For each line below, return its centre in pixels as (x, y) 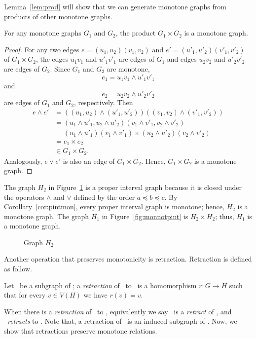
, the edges (52, 59)
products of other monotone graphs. (58, 16)
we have (95, 295)
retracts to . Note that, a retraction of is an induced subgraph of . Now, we (122, 321)
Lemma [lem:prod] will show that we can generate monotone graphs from (115, 6)
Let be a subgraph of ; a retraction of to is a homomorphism (100, 285)
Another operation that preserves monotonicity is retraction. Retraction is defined (128, 259)
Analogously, (23, 161)
